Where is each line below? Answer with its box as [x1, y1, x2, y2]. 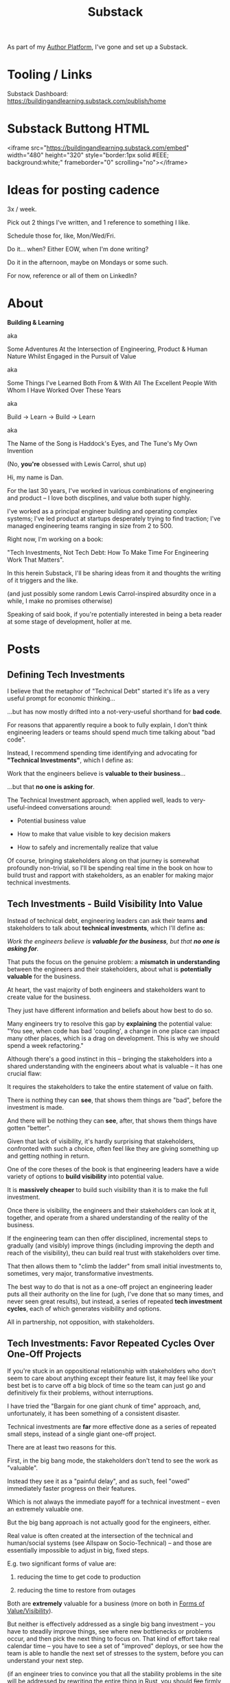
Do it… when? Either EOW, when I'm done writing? [7, 245, 149, 253]
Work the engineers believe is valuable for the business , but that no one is [7, 937, 220, 945]
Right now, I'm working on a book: [7, 535, 104, 543]
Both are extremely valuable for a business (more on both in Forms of [7, 1599, 205, 1607]
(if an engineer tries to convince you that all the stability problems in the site [7, 1669, 222, 1678]
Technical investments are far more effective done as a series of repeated [7, 1422, 217, 1430]
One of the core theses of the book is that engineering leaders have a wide [7, 1165, 219, 1173]
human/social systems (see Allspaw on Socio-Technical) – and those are [7, 1539, 212, 1547]
